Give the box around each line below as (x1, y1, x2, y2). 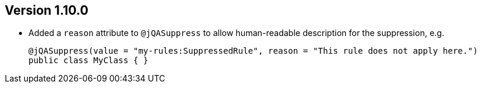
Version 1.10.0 (5, 3, 89, 18)
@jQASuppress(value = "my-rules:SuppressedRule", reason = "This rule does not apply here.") (28, 46, 478, 56)
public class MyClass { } (28, 56, 149, 66)
